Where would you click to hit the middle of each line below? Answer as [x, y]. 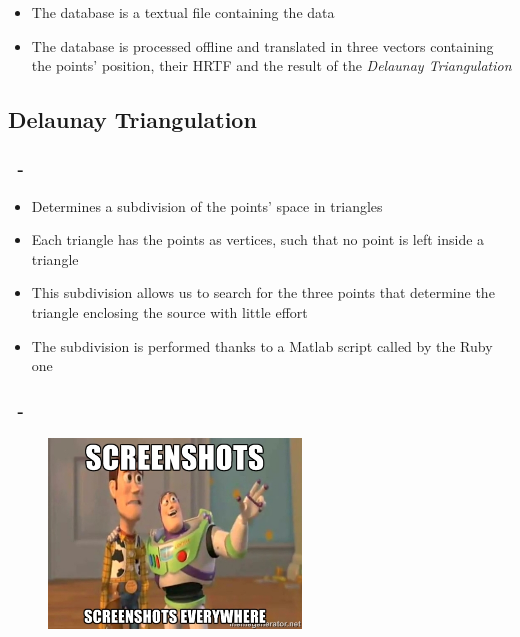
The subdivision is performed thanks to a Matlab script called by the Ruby [262, 345]
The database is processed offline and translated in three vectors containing [262, 45]
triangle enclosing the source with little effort [169, 312]
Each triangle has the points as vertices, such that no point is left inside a [258, 239]
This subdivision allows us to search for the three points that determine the [263, 292]
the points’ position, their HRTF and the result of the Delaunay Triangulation [271, 65]
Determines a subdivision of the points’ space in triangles [207, 205]
